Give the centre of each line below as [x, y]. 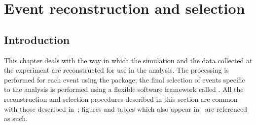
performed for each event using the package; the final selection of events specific [125, 79]
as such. [16, 118]
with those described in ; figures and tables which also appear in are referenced [126, 108]
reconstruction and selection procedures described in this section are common [121, 99]
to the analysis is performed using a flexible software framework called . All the [124, 89]
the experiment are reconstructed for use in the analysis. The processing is [116, 70]
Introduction [37, 39]
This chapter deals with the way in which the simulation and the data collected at [128, 60]
